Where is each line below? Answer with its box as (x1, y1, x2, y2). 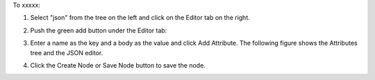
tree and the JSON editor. (30, 48, 103, 57)
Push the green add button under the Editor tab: (30, 26, 167, 34)
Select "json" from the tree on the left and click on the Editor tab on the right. (30, 14, 250, 22)
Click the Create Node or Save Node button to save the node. (30, 61, 206, 69)
